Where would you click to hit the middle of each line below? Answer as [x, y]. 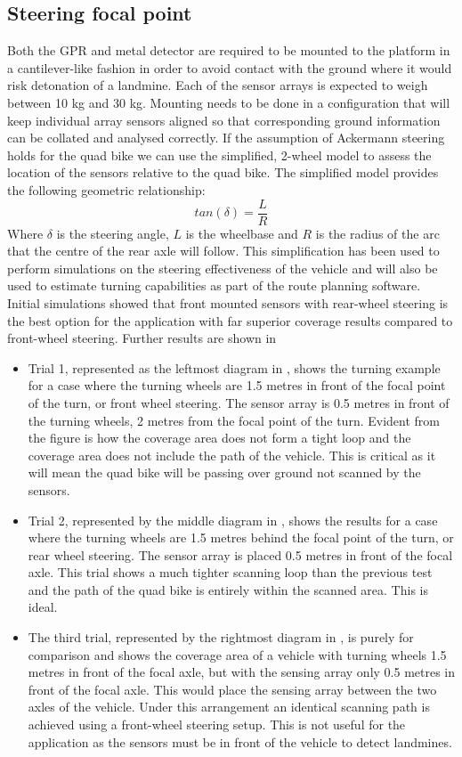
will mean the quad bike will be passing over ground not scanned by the [224, 472]
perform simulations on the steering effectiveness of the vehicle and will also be [223, 268]
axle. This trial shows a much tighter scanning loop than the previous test [230, 572]
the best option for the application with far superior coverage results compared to [230, 320]
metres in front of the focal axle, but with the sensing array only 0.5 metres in [242, 672]
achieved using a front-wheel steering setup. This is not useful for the [217, 724]
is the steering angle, [113, 233]
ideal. [43, 607]
